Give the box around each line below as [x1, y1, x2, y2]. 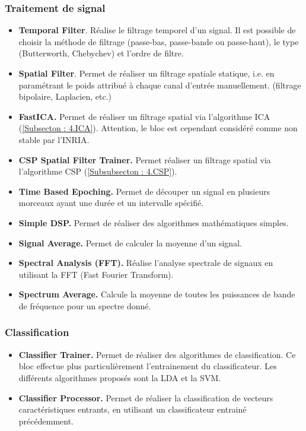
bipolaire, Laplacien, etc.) [18, 90, 111, 103]
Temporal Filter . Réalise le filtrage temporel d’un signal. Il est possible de [18, 24, 296, 36]
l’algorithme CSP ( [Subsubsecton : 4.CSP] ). [18, 165, 177, 178]
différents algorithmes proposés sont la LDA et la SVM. [18, 371, 221, 384]
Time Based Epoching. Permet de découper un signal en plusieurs [18, 185, 270, 197]
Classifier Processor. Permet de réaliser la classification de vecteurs [18, 391, 273, 404]
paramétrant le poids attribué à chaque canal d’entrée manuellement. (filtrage [18, 78, 301, 91]
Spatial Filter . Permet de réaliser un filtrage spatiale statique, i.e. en [18, 67, 275, 79]
